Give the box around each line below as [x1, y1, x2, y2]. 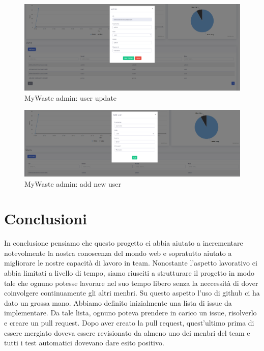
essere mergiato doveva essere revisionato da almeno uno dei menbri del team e [4, 327, 250, 338]
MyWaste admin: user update [24, 92, 117, 103]
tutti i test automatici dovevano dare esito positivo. [4, 337, 164, 348]
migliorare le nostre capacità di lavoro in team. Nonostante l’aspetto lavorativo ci [4, 257, 257, 268]
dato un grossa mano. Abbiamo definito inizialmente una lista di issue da [4, 297, 232, 308]
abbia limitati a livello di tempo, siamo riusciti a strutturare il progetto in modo [4, 268, 255, 278]
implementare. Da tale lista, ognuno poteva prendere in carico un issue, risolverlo [4, 307, 257, 318]
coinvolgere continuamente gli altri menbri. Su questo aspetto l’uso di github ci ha [4, 287, 260, 298]
